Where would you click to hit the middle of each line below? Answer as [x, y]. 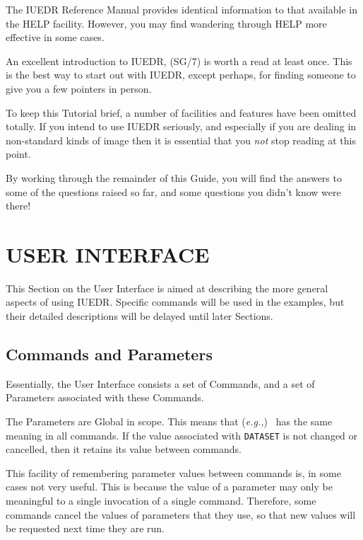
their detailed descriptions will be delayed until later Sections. [139, 316]
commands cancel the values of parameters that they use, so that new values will [181, 514]
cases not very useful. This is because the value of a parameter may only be [169, 487]
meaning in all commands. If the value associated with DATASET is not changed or [182, 435]
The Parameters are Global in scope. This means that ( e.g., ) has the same [169, 421]
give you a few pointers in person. [79, 88]
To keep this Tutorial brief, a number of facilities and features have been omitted [181, 112]
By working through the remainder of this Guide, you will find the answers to [174, 177]
